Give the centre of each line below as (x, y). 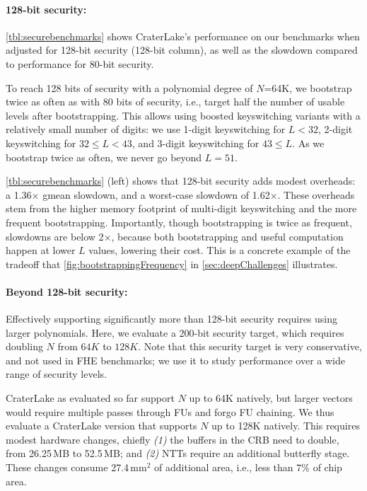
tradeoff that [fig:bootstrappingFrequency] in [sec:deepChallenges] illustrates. (172, 264)
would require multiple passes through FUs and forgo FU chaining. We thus (170, 411)
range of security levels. (56, 374)
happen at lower (41, 250)
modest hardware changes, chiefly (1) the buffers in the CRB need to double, (173, 439)
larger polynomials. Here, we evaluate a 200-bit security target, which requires (175, 332)
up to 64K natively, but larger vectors (271, 398)
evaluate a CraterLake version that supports (101, 426)
